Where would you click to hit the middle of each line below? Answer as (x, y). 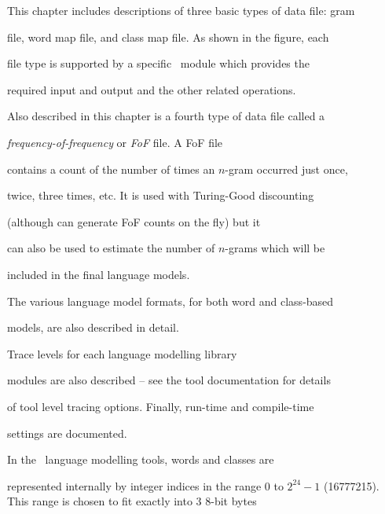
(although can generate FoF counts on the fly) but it (134, 221)
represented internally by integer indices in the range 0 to (145, 485)
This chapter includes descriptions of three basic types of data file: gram (181, 10)
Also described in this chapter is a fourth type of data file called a (166, 116)
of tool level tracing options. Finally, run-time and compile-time (161, 406)
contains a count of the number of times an (111, 169)
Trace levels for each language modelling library (122, 353)
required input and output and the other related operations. (152, 89)
